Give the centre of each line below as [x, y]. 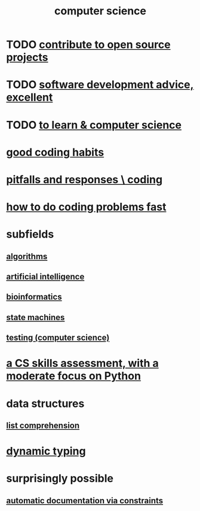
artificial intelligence [45, 277]
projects [27, 57]
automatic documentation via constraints [85, 501]
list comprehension [43, 426]
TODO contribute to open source [89, 45]
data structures [45, 404]
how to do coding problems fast [86, 207]
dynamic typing [46, 451]
